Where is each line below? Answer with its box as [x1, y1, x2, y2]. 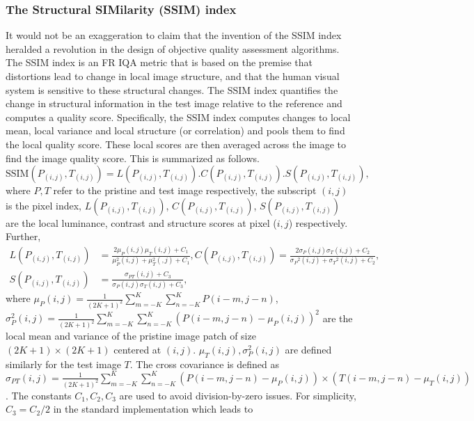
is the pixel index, [6, 198, 81, 212]
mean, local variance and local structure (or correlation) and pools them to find [6, 123, 345, 138]
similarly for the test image [6, 356, 121, 371]
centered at [113, 342, 161, 356]
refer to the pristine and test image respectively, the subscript [53, 183, 317, 198]
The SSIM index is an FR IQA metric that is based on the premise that [6, 55, 313, 70]
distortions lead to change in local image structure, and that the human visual [6, 69, 340, 83]
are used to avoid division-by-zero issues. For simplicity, [119, 388, 356, 402]
